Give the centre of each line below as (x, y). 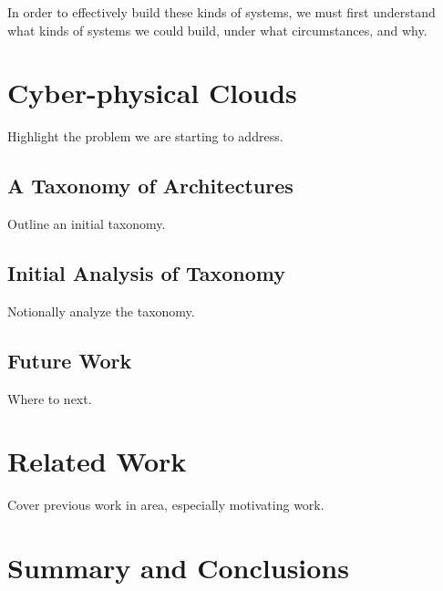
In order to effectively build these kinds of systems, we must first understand (221, 12)
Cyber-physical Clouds (152, 93)
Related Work (97, 461)
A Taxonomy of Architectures (150, 186)
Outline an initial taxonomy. (87, 224)
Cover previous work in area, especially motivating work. (166, 505)
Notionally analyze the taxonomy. (101, 311)
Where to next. (50, 398)
